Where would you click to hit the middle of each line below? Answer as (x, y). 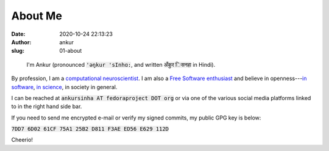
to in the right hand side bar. (47, 107)
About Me (37, 16)
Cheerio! (22, 140)
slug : (18, 51)
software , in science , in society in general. (64, 87)
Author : (21, 42)
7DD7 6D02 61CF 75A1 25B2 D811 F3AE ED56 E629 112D (90, 129)
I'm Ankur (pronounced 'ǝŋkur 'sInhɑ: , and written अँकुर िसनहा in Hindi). (121, 64)
